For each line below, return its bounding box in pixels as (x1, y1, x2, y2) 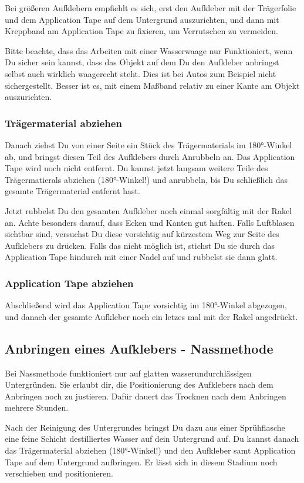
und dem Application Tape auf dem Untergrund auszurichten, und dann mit (5, 13, 279, 25)
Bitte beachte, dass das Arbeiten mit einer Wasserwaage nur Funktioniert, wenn (5, 44, 293, 56)
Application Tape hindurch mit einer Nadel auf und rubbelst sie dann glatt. (5, 251, 278, 263)
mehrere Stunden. (5, 401, 69, 414)
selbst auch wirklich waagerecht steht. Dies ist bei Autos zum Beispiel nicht (5, 67, 276, 79)
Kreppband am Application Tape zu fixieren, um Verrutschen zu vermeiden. (5, 25, 278, 37)
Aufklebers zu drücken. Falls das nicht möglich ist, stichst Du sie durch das (5, 239, 275, 251)
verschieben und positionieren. (5, 467, 113, 479)
